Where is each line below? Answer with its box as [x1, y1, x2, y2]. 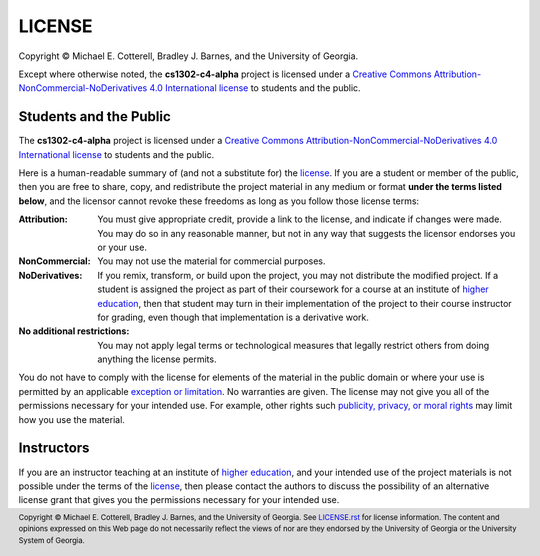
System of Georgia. [18, 535, 85, 545]
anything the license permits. [97, 353, 217, 365]
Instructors [18, 440, 90, 457]
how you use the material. [18, 413, 125, 425]
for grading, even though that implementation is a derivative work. [97, 311, 370, 323]
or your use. [97, 241, 147, 253]
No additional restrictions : [18, 325, 130, 337]
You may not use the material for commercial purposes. [97, 255, 326, 267]
